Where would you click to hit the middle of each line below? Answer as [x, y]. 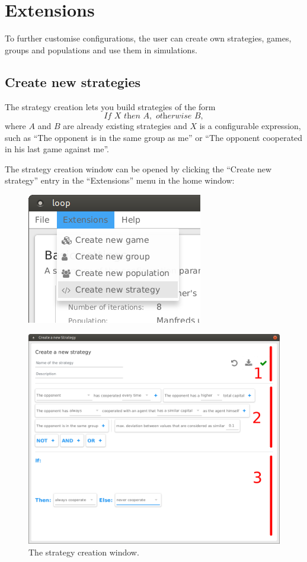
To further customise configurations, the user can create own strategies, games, [148, 38]
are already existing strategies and [125, 126]
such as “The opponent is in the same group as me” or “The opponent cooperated [154, 137]
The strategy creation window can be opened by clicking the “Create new [138, 168]
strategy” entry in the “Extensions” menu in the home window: [120, 180]
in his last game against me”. [57, 149]
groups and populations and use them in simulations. [101, 49]
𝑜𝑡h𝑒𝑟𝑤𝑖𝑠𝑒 [174, 116]
